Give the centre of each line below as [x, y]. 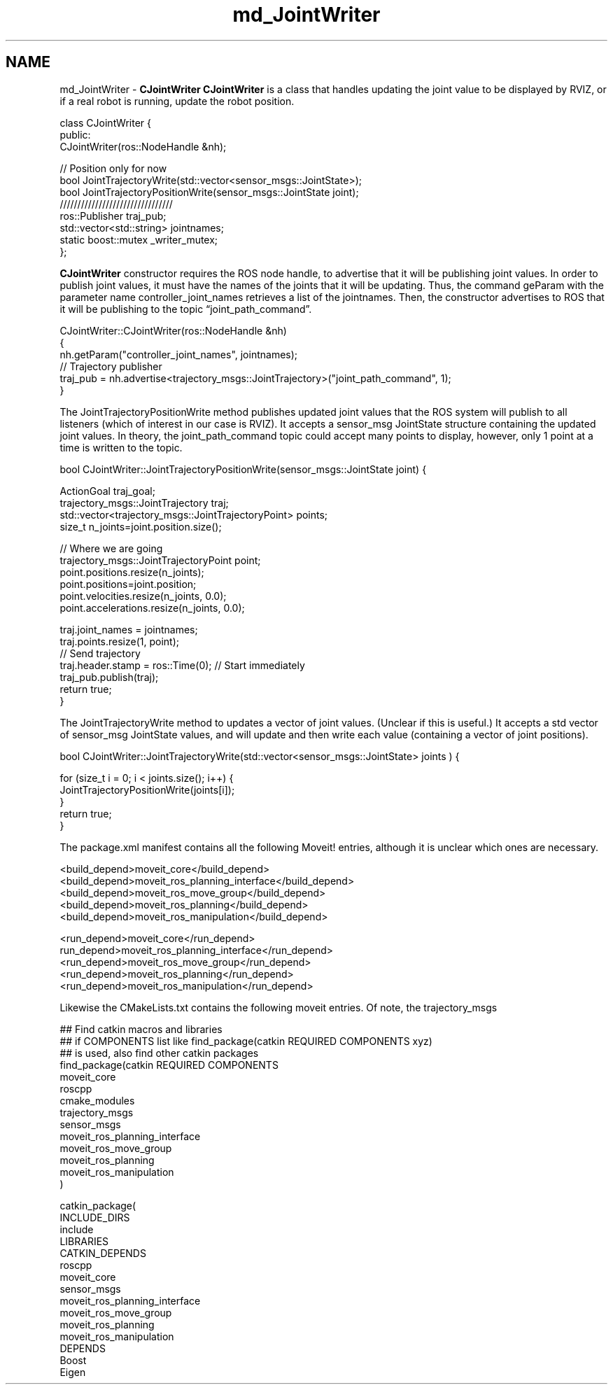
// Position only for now [113, 168]
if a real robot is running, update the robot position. [177, 101]
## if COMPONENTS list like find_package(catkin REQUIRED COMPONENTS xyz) [246, 1041]
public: [75, 134]
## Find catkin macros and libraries [141, 1029]
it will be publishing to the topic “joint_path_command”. [186, 309]
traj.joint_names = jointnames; [129, 629]
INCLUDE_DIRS [95, 1217]
